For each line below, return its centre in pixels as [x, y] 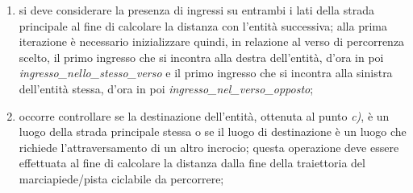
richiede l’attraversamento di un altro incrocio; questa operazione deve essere [209, 147]
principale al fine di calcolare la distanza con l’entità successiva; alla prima [203, 25]
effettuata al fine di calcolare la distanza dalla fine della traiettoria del [192, 163]
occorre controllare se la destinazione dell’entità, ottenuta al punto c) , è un [204, 115]
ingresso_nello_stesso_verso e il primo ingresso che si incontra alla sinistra [206, 73]
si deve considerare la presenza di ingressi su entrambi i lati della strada [196, 10]
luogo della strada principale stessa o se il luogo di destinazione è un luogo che [213, 131]
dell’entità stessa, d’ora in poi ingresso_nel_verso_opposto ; [166, 88]
